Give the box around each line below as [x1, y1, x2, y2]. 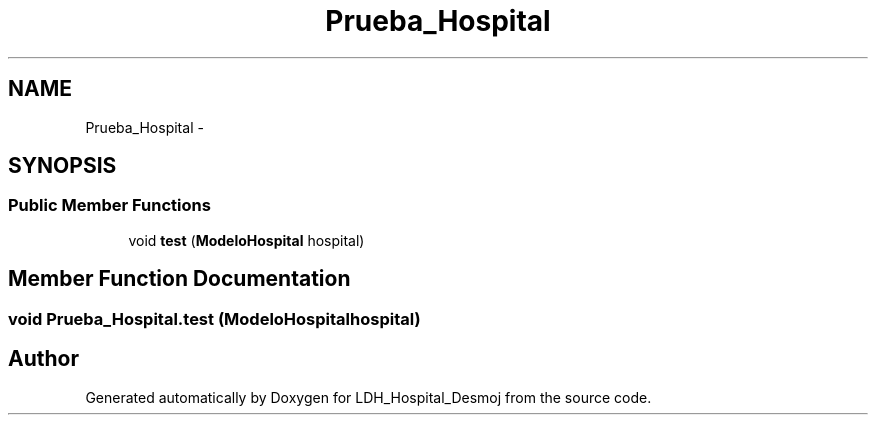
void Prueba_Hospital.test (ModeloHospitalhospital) [8, 308, 421, 329]
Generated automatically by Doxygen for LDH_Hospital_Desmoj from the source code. [85, 388, 652, 406]
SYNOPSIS [8, 153, 117, 179]
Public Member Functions [8, 195, 211, 216]
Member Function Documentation [8, 266, 351, 292]
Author [8, 346, 79, 372]
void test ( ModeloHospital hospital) [128, 231, 365, 249]
